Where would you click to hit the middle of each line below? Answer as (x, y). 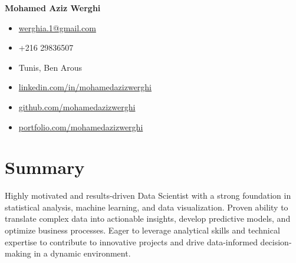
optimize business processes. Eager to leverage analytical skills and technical (142, 230)
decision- (276, 241)
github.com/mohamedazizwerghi (77, 106)
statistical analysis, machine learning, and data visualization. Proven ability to (147, 207)
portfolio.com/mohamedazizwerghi (81, 126)
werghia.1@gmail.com (57, 27)
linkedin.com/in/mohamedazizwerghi (85, 87)
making (18, 253)
